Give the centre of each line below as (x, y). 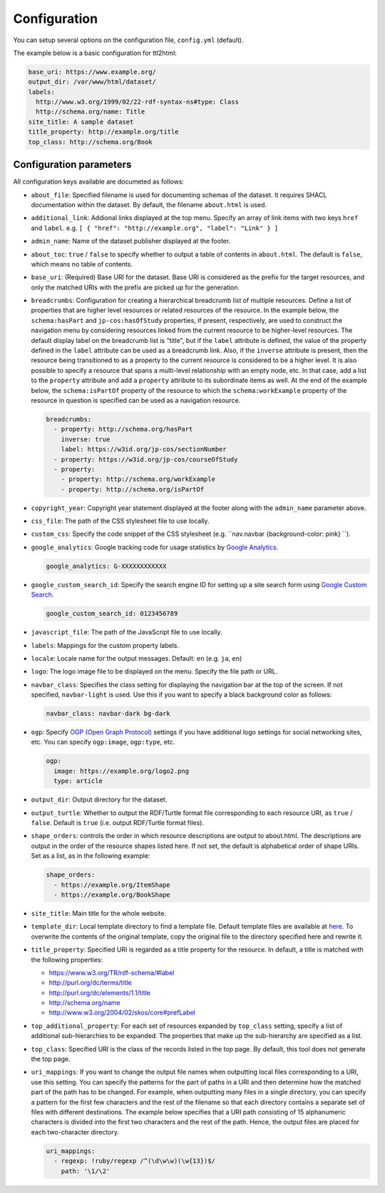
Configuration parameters (72, 165)
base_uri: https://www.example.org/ (92, 72)
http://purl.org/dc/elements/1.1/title (100, 992)
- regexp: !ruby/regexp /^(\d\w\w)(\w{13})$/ (134, 1161)
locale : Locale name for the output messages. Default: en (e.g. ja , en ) (137, 658)
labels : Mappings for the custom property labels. (105, 645)
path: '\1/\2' (86, 1171)
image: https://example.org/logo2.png (121, 771)
